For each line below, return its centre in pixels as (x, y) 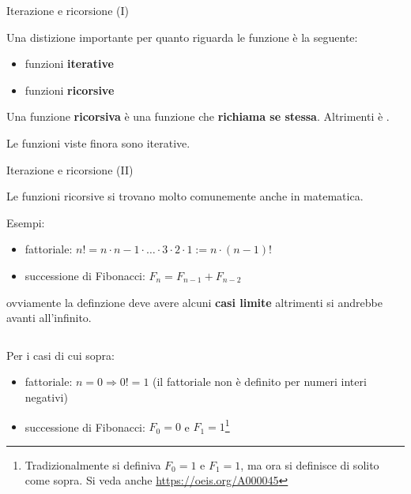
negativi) (46, 397)
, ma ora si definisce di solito (310, 464)
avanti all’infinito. (49, 318)
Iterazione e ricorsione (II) (70, 169)
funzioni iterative (69, 64)
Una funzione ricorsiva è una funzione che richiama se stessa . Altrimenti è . (198, 116)
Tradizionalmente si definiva (93, 464)
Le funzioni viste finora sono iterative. (98, 142)
